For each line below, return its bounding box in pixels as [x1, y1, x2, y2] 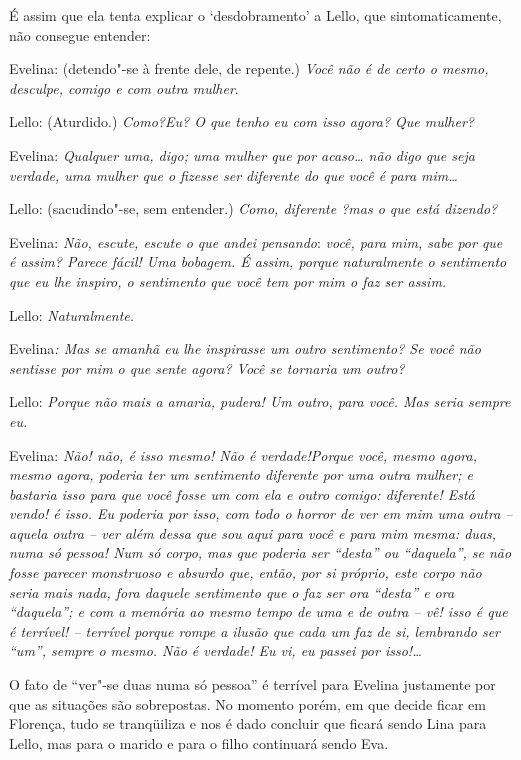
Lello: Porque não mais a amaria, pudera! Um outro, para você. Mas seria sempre [9, 391, 511, 412]
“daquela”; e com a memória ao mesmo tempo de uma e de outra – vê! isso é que [9, 601, 508, 622]
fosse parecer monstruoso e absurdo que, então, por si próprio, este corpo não [9, 562, 482, 583]
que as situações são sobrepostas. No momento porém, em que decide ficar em [9, 693, 486, 714]
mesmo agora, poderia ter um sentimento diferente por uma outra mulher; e [9, 464, 473, 485]
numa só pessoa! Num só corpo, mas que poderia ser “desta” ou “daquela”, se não [9, 542, 512, 563]
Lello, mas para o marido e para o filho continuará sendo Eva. [9, 732, 389, 753]
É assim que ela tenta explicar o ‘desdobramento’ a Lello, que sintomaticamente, [9, 5, 502, 25]
